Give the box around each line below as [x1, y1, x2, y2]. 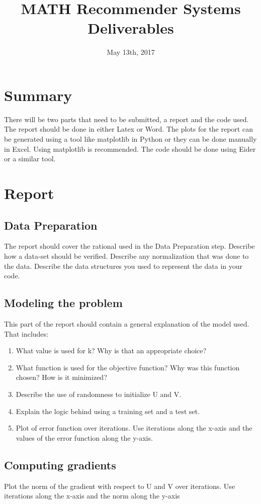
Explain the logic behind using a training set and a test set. [16, 406, 200, 416]
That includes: [4, 328, 48, 339]
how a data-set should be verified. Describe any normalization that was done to [4, 250, 249, 261]
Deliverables [88, 18, 174, 38]
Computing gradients [4, 457, 116, 472]
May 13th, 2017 [107, 47, 155, 57]
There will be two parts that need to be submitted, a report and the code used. [4, 114, 249, 124]
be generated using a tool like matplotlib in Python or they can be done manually [4, 134, 257, 144]
